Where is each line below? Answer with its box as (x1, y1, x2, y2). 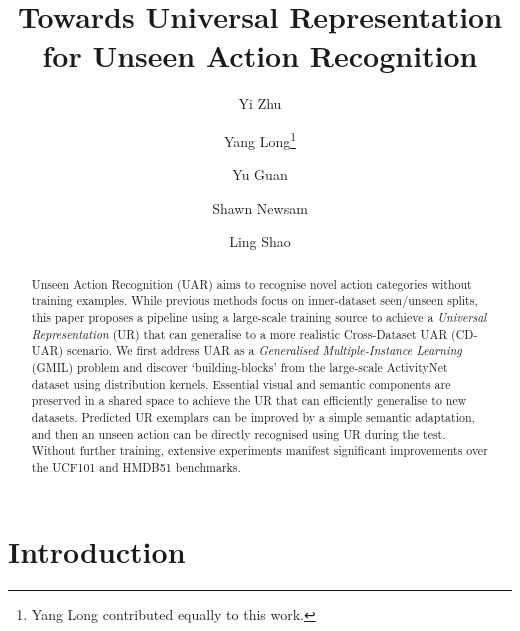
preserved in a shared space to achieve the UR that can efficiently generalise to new (31, 392, 467, 409)
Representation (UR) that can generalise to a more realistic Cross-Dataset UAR (31, 325, 448, 342)
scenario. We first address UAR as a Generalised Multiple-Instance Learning (66, 342, 462, 359)
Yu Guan (232, 164, 288, 185)
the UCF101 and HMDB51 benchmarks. (31, 458, 241, 475)
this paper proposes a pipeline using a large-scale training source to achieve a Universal (31, 309, 487, 326)
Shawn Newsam (212, 197, 308, 218)
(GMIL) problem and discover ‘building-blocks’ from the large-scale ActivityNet (31, 359, 448, 376)
